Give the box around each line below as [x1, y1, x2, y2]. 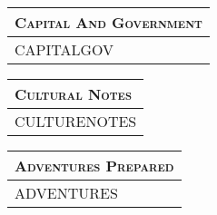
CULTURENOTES [15, 111, 137, 132]
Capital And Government [15, 12, 202, 33]
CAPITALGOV [15, 39, 114, 60]
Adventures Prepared [15, 155, 174, 176]
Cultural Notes [15, 83, 132, 104]
